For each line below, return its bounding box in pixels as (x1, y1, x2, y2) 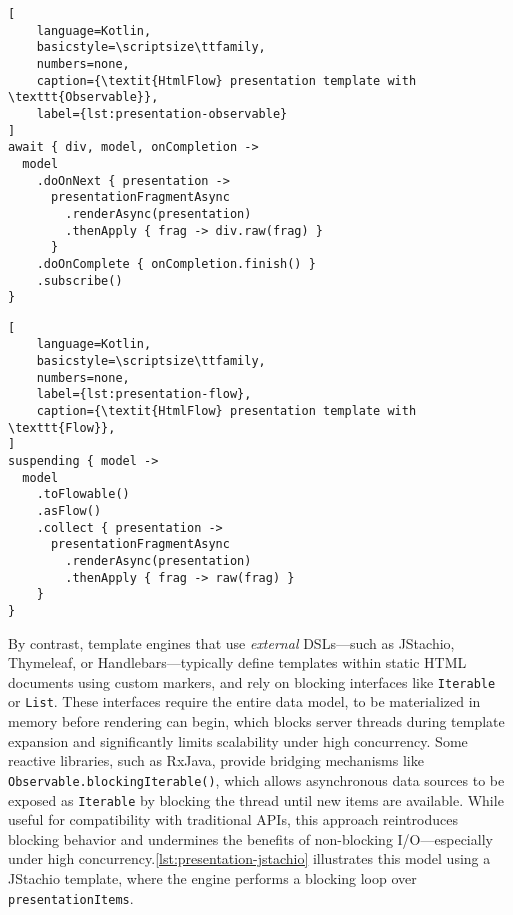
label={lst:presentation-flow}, (36, 387, 252, 402)
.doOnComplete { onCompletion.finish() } (36, 256, 316, 271)
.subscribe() (36, 273, 123, 288)
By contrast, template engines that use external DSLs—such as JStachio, (8, 632, 455, 653)
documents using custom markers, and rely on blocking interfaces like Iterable (8, 671, 496, 692)
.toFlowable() (36, 487, 130, 502)
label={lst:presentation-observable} (36, 106, 288, 121)
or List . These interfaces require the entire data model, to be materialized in (8, 691, 481, 712)
